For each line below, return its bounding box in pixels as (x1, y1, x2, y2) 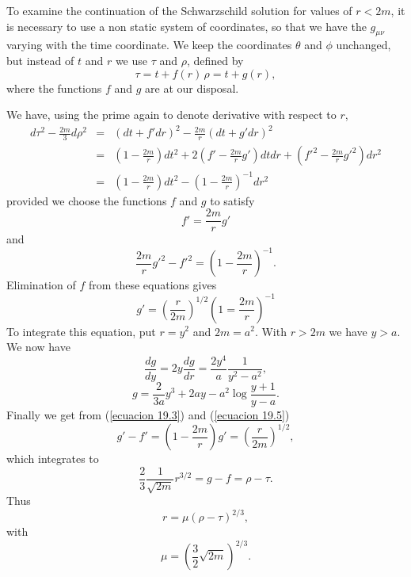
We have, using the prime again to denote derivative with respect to (6, 106, 337, 123)
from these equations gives (88, 277, 217, 293)
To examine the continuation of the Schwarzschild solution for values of (6, 2, 352, 18)
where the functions (6, 79, 102, 96)
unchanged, (336, 36, 391, 53)
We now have (6, 338, 70, 355)
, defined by (186, 52, 244, 68)
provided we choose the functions (6, 192, 167, 208)
